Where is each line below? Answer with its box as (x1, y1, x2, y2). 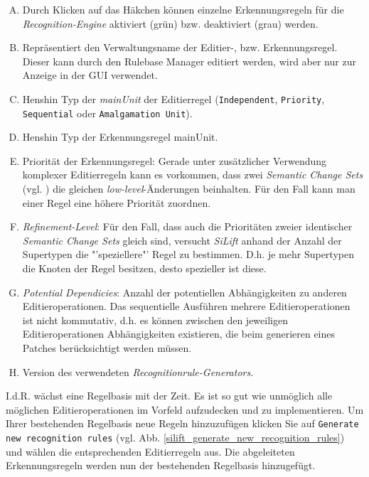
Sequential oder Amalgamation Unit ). (22, 105, 193, 120)
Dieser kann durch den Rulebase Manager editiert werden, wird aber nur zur (22, 53, 356, 68)
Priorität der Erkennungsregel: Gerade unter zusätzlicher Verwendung (22, 153, 327, 168)
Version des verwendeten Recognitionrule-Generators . (22, 364, 254, 379)
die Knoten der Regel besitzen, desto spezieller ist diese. (22, 261, 267, 276)
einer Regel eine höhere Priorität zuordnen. (22, 195, 211, 210)
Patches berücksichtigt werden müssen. (22, 341, 192, 355)
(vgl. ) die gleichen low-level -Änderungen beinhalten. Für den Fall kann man (22, 181, 355, 196)
